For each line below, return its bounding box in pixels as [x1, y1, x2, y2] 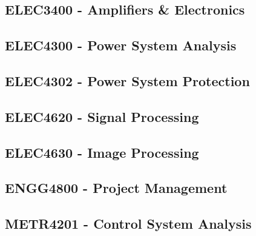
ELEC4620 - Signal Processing [5, 107, 199, 126]
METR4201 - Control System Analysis [5, 214, 252, 233]
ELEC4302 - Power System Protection [5, 71, 250, 90]
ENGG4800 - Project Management [5, 178, 228, 197]
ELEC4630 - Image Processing [5, 143, 199, 161]
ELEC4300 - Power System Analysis [5, 36, 237, 55]
